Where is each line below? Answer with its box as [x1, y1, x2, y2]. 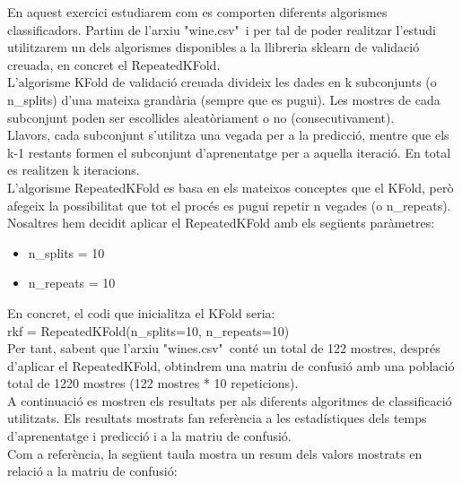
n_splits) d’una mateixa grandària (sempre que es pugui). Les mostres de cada [7, 90, 440, 108]
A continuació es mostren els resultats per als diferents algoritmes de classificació [7, 391, 452, 410]
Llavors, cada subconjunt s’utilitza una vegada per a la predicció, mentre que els [7, 125, 449, 144]
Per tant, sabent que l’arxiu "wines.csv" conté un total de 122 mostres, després [7, 339, 440, 358]
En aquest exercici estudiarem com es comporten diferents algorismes [7, 3, 388, 21]
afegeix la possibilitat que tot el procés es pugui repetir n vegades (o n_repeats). [7, 195, 451, 214]
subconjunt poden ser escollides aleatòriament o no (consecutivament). [7, 108, 395, 126]
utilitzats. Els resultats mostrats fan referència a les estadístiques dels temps [7, 409, 427, 427]
